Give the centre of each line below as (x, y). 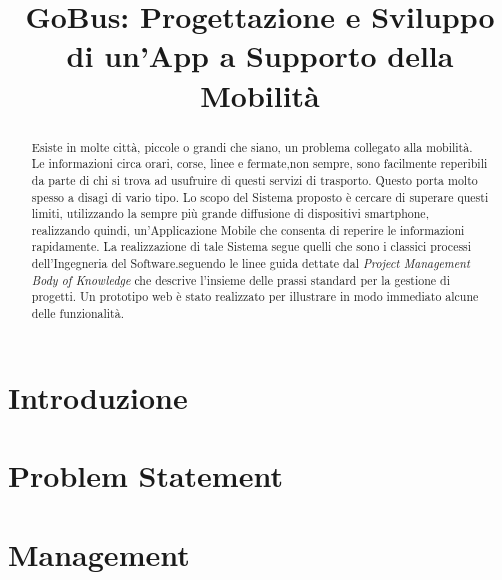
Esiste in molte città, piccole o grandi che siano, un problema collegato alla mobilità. (252, 146)
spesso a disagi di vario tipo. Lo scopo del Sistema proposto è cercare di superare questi (260, 196)
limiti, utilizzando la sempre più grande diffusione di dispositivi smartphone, (230, 213)
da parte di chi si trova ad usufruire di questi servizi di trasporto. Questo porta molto (254, 179)
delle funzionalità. (77, 313)
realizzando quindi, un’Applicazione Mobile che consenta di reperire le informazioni (248, 229)
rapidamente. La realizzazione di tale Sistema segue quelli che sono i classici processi (251, 246)
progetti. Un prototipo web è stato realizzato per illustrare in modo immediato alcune (255, 296)
